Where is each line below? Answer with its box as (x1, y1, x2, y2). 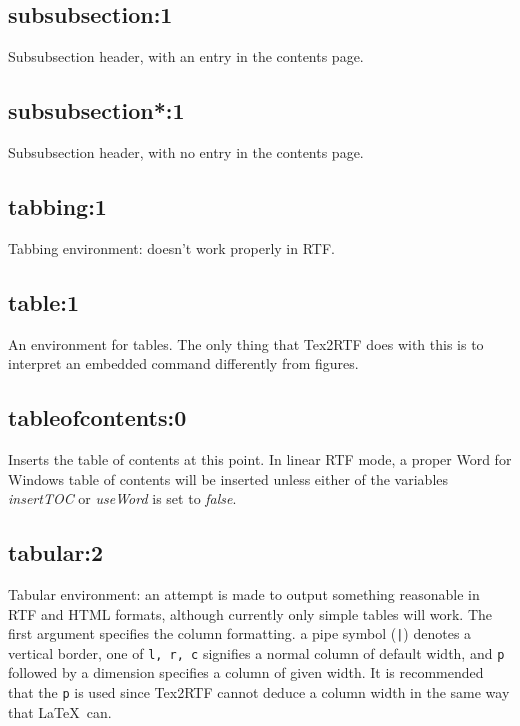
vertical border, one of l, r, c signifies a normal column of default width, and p (8, 642, 505, 663)
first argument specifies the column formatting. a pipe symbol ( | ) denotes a (8, 623, 472, 644)
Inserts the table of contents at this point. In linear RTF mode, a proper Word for (8, 448, 512, 469)
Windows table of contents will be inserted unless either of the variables (8, 468, 449, 489)
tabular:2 (8, 537, 104, 568)
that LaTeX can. (8, 701, 112, 722)
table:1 (8, 286, 80, 317)
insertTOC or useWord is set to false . (8, 488, 237, 509)
